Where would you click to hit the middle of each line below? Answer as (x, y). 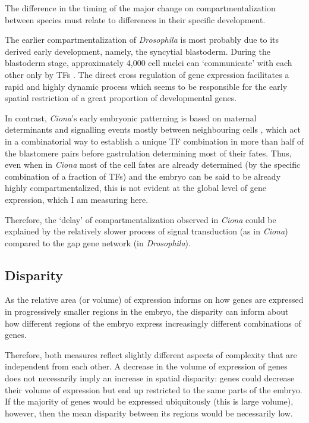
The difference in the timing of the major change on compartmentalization (140, 8)
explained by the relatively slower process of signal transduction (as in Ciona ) (146, 231)
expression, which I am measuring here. (77, 199)
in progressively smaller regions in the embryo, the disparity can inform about (147, 311)
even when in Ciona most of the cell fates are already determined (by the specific (153, 164)
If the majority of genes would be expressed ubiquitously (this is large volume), (149, 401)
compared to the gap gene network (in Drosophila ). (98, 242)
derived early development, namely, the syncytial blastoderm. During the (138, 51)
